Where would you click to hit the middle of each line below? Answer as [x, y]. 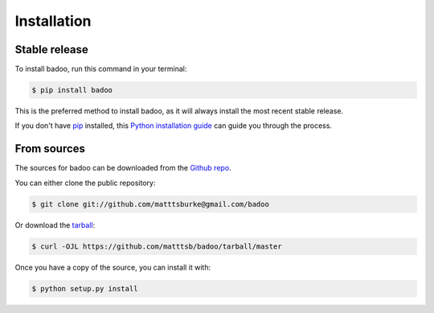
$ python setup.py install [85, 288]
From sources [50, 149]
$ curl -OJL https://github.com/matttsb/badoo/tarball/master [157, 246]
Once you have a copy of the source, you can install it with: [113, 267]
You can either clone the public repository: [85, 183]
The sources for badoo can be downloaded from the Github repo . [123, 168]
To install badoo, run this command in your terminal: [101, 69]
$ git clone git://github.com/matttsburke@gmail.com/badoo [150, 204]
